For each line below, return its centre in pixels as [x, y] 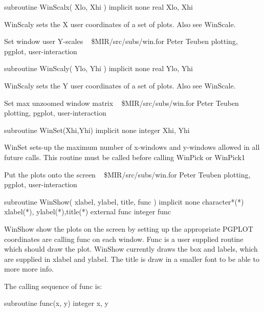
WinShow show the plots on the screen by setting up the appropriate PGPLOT [129, 228]
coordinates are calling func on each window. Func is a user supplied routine [124, 239]
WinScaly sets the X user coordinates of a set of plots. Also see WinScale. [120, 24]
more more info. [29, 269]
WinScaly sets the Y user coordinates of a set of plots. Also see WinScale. [120, 85]
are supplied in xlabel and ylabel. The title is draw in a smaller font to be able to [132, 259]
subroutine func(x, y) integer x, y [56, 303]
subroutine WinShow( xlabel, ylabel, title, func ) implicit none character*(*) [124, 201]
